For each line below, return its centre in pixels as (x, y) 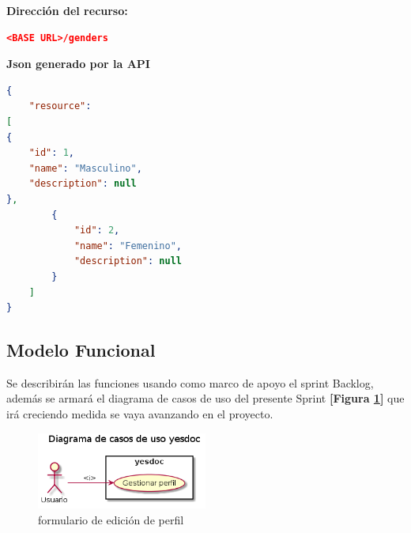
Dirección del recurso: (67, 10)
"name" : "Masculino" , (85, 168)
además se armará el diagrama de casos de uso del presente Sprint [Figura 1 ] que (205, 398)
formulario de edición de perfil (111, 519)
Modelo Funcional (81, 350)
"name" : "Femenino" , (128, 246)
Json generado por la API (78, 64)
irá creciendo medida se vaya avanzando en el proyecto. (140, 414)
